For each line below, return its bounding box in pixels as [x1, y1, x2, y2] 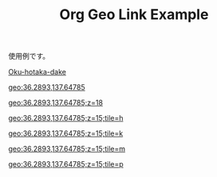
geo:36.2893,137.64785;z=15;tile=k [8, 129, 124, 138]
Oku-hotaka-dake [8, 67, 66, 77]
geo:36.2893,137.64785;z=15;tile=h [8, 114, 124, 123]
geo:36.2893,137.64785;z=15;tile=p [8, 160, 124, 169]
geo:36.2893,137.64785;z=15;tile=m [8, 144, 126, 154]
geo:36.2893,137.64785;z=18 [8, 98, 104, 108]
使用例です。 [8, 52, 50, 61]
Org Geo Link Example [59, 6, 209, 24]
